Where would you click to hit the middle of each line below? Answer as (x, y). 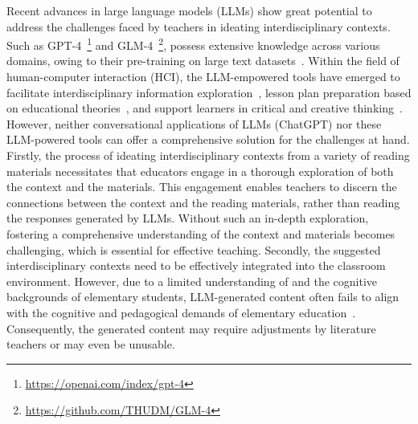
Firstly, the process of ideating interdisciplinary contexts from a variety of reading (208, 155)
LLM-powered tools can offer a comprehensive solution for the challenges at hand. (208, 139)
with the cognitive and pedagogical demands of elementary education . (181, 312)
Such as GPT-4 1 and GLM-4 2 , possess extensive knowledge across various (193, 44)
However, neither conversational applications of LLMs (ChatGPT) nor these (194, 123)
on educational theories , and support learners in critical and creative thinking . (205, 108)
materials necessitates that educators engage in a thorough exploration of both (200, 171)
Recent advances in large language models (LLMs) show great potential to (189, 10)
